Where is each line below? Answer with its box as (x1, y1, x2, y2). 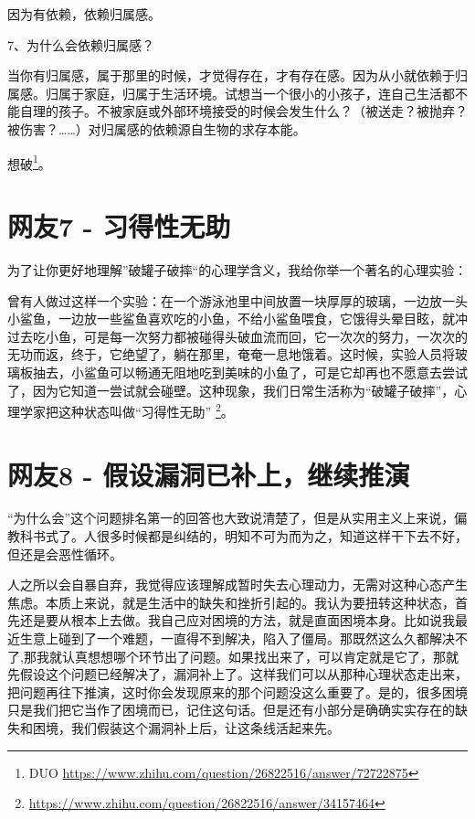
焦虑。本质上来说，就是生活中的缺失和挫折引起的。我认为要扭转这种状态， (7, 592, 455, 612)
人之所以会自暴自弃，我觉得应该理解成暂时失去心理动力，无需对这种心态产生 (7, 575, 468, 594)
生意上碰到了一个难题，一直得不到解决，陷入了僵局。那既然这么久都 (19, 629, 429, 648)
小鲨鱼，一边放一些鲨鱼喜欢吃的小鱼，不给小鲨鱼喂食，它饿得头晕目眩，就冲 (7, 309, 468, 328)
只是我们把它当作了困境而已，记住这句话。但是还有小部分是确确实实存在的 (7, 700, 455, 719)
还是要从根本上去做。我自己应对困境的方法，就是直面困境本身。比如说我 (19, 611, 455, 630)
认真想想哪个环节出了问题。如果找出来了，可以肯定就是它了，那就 (61, 646, 459, 665)
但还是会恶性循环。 (7, 544, 122, 563)
